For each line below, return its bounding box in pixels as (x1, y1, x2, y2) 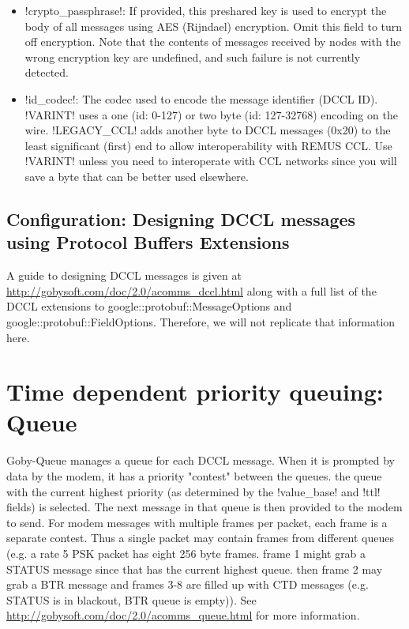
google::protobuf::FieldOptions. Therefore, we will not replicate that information (6, 313, 396, 330)
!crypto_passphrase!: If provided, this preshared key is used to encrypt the (24, 2, 387, 18)
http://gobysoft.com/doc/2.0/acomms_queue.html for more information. (6, 607, 360, 623)
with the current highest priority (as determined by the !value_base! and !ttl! (6, 483, 381, 499)
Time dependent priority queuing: (6, 375, 384, 408)
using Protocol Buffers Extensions (6, 230, 290, 254)
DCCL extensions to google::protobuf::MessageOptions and (6, 298, 292, 314)
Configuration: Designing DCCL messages (6, 206, 356, 231)
